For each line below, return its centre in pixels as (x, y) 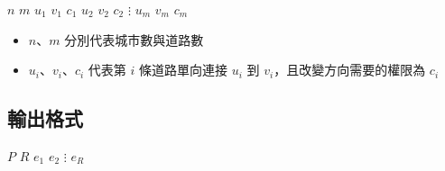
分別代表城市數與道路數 (134, 39)
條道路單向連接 (184, 70)
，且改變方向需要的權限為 (350, 70)
